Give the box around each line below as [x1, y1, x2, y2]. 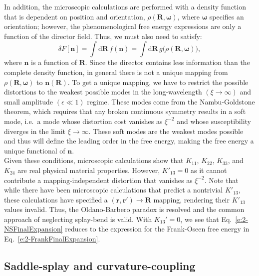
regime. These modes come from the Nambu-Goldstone [87, 96, 255, 106]
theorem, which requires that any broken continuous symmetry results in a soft [4, 106, 246, 116]
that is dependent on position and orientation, [4, 11, 145, 21]
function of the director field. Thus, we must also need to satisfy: [4, 30, 202, 41]
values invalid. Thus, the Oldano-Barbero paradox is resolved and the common [4, 204, 245, 214]
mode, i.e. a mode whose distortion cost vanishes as [4, 115, 163, 126]
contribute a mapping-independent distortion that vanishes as [4, 174, 193, 185]
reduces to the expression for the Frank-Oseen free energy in [65, 223, 250, 234]
